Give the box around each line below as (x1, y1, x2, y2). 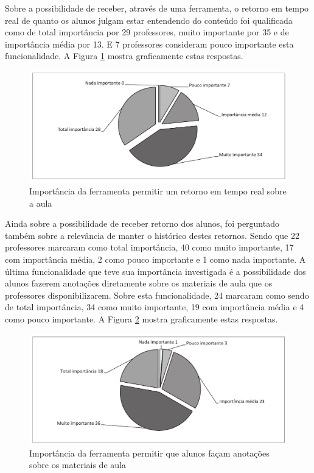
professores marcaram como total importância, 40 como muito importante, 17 (5, 241, 294, 254)
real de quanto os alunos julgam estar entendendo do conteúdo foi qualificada (5, 13, 293, 26)
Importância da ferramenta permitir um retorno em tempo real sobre (29, 184, 287, 197)
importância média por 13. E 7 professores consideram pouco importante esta (5, 37, 294, 50)
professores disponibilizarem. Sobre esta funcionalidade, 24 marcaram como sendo (5, 288, 309, 301)
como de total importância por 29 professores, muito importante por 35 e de (5, 26, 289, 38)
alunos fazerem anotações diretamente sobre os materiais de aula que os (5, 277, 273, 290)
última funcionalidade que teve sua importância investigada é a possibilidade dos (5, 265, 306, 277)
